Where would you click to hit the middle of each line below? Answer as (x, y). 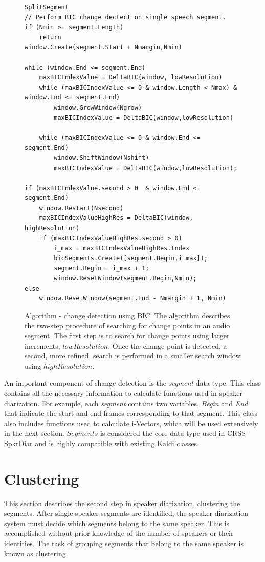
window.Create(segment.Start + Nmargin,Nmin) (103, 47)
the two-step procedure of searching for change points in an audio (127, 325)
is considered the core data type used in (162, 433)
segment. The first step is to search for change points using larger (127, 335)
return (50, 37)
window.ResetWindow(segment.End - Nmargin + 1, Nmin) (132, 299)
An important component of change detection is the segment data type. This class (133, 383)
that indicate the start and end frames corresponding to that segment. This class (131, 413)
